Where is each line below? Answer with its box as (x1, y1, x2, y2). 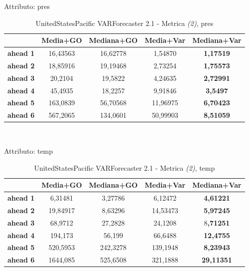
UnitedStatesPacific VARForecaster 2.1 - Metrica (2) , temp (34, 162, 215, 173)
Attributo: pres (4, 1, 50, 11)
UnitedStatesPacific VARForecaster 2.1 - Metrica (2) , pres (35, 17, 214, 28)
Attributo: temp (4, 145, 53, 156)
